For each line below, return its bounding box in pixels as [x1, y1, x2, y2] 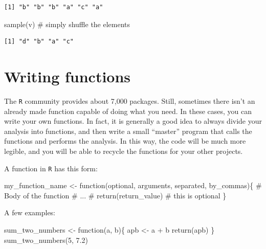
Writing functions [4, 65, 131, 86]
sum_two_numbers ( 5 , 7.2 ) [4, 234, 88, 245]
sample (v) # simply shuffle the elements [4, 18, 130, 29]
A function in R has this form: [4, 163, 98, 173]
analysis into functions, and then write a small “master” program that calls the [4, 125, 252, 136]
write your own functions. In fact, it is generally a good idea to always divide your [4, 116, 262, 126]
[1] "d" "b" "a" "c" [4, 38, 74, 46]
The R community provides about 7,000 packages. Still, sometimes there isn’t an [4, 95, 255, 106]
